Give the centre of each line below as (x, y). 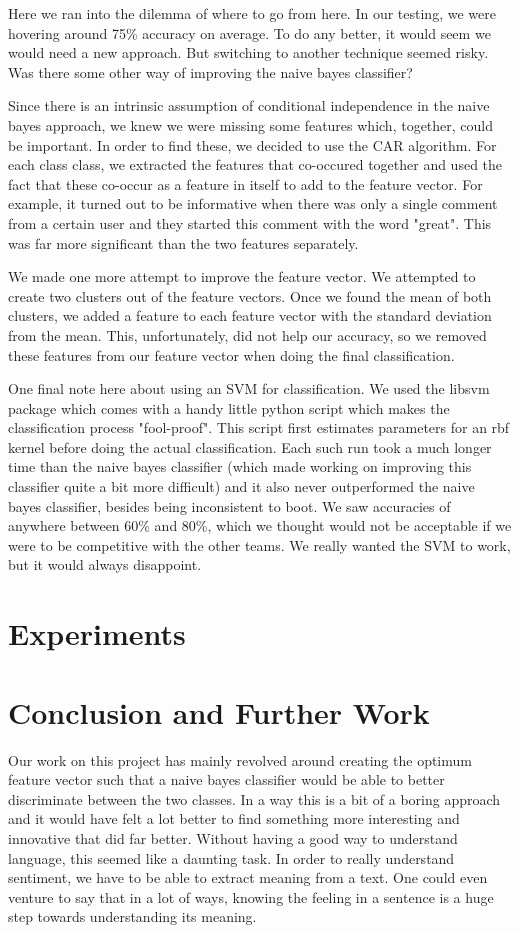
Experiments (97, 633)
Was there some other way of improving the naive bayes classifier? (210, 71)
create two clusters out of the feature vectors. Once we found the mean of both (250, 295)
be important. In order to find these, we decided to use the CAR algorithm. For (252, 144)
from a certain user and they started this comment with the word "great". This (250, 222)
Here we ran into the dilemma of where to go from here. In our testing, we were (252, 13)
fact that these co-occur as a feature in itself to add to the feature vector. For (245, 183)
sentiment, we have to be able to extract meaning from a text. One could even (248, 877)
